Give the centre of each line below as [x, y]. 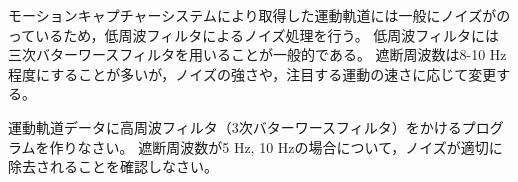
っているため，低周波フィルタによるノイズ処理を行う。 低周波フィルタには [254, 34]
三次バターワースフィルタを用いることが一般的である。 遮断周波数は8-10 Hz [257, 54]
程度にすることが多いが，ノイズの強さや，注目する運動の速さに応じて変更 [252, 73]
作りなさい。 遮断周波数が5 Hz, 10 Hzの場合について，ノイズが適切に [276, 146]
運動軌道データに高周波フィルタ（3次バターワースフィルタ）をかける [235, 126]
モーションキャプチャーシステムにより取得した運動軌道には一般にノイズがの [259, 15]
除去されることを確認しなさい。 [113, 166]
